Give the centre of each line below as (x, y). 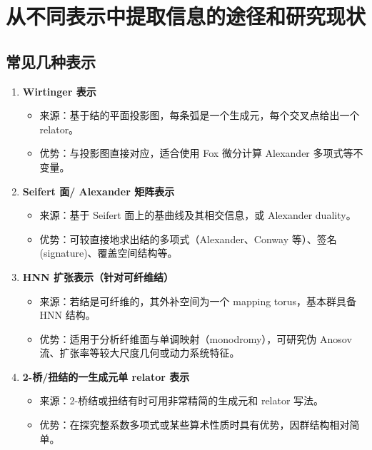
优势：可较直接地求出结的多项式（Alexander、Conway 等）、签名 (188, 239)
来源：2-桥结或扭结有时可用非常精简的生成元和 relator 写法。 (182, 400)
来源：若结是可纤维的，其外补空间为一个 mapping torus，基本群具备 (198, 301)
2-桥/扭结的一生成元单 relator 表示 (106, 376)
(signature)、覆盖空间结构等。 (109, 253)
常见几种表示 (51, 61)
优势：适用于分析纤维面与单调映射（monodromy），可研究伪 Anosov (196, 338)
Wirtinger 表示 (59, 91)
